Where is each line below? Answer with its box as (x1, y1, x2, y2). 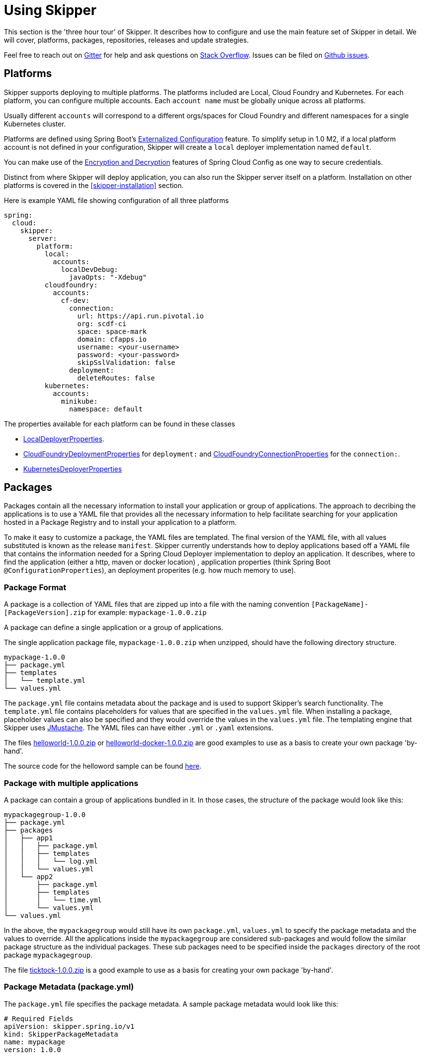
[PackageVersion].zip (4, 609, 86, 617)
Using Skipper (4, 2, 97, 18)
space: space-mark (77, 327, 147, 335)
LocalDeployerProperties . (23, 434, 105, 443)
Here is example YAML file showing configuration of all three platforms (4, 196, 229, 205)
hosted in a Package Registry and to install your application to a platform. (4, 518, 237, 527)
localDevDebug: (61, 265, 119, 273)
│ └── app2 (4, 872, 53, 881)
